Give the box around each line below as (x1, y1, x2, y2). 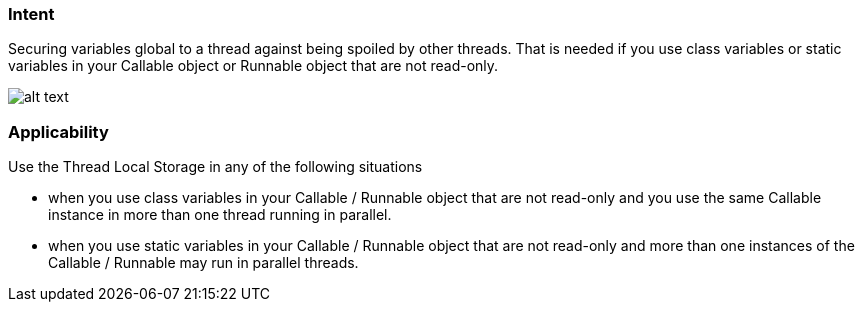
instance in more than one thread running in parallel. (48, 206, 392, 224)
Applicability (8, 121, 109, 142)
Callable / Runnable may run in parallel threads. (48, 254, 359, 272)
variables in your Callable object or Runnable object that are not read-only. (8, 57, 499, 75)
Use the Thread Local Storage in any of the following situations (8, 158, 423, 176)
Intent (8, 4, 55, 24)
